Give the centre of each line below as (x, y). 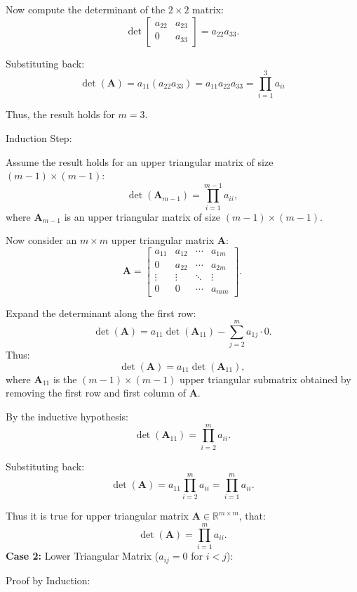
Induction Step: (39, 137)
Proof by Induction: (48, 580)
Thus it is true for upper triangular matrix (97, 516)
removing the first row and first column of (96, 393)
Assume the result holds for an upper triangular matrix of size (140, 161)
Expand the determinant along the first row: (101, 313)
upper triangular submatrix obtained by (265, 379)
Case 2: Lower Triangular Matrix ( (82, 556)
